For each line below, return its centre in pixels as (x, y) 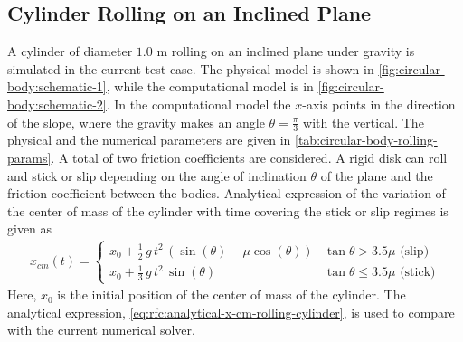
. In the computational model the (198, 104)
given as (30, 228)
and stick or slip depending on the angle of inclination (157, 175)
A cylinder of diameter (70, 51)
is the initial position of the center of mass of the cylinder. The (231, 294)
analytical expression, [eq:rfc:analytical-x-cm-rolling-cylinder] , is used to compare (231, 312)
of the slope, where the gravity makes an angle (136, 122)
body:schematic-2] (57, 104)
